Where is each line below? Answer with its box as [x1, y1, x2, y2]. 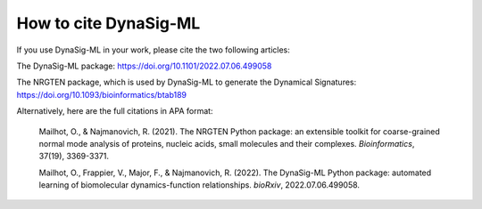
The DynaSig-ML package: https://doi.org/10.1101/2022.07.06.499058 [16, 60, 272, 71]
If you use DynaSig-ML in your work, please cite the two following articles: [16, 44, 290, 55]
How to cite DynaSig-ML [16, 13, 201, 33]
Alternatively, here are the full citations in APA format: [16, 106, 213, 117]
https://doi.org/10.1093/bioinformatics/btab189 [16, 89, 187, 100]
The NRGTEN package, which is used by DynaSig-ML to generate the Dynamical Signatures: [16, 76, 357, 88]
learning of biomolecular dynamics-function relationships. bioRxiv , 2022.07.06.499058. [38, 180, 361, 190]
